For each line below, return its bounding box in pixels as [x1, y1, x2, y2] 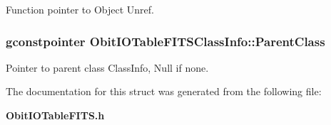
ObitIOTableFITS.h [6, 108, 105, 122]
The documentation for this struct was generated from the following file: [6, 84, 322, 99]
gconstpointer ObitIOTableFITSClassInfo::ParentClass [6, 32, 325, 50]
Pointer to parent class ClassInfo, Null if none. [6, 60, 209, 75]
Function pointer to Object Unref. [6, 2, 154, 16]
